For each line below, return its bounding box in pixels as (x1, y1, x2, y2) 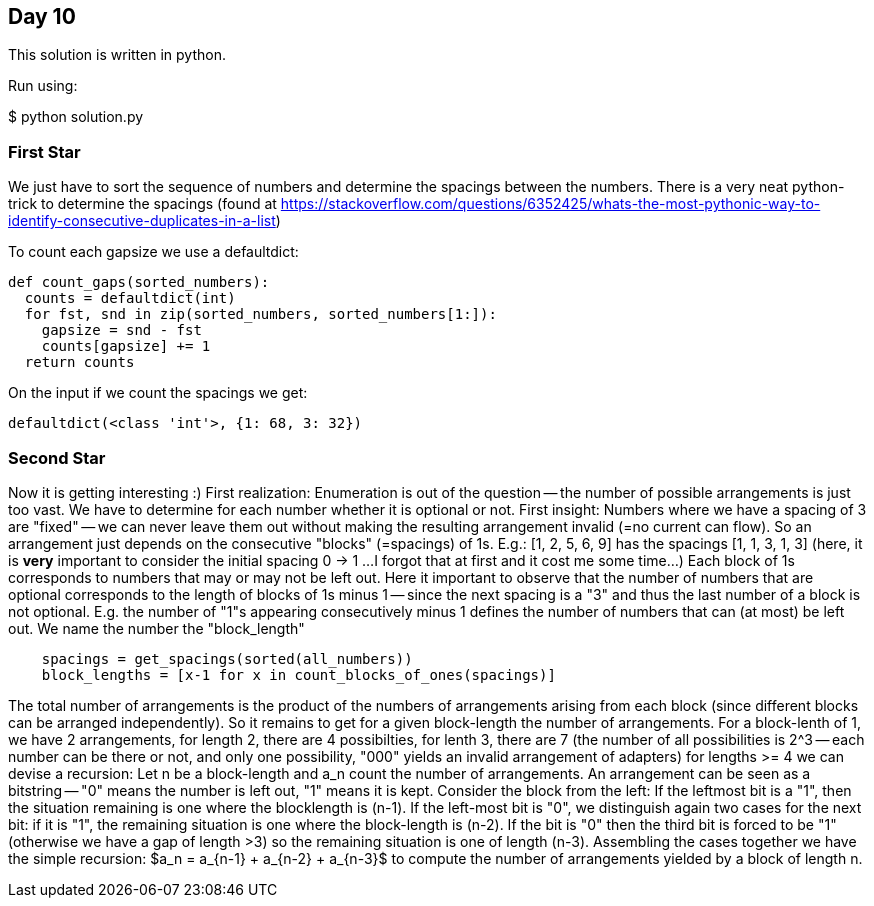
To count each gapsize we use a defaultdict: (8, 243, 299, 261)
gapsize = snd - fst (41, 322, 202, 339)
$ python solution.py (8, 108, 144, 126)
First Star (8, 141, 81, 162)
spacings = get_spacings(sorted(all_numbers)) (41, 650, 413, 667)
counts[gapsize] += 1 (41, 338, 211, 355)
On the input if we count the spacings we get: (8, 384, 308, 402)
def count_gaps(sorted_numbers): (8, 274, 270, 291)
